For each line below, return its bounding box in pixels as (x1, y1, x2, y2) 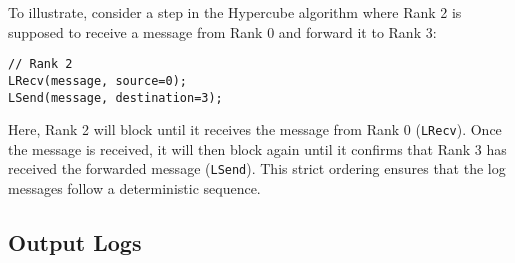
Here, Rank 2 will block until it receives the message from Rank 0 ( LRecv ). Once (8, 119, 502, 140)
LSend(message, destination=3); (8, 90, 223, 105)
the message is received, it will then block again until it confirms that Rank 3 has (8, 138, 507, 159)
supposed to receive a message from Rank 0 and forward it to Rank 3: (8, 21, 437, 42)
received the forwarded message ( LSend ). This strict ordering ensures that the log (8, 158, 506, 179)
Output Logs (8, 227, 142, 258)
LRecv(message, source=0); (8, 73, 187, 88)
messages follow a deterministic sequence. (8, 178, 261, 199)
